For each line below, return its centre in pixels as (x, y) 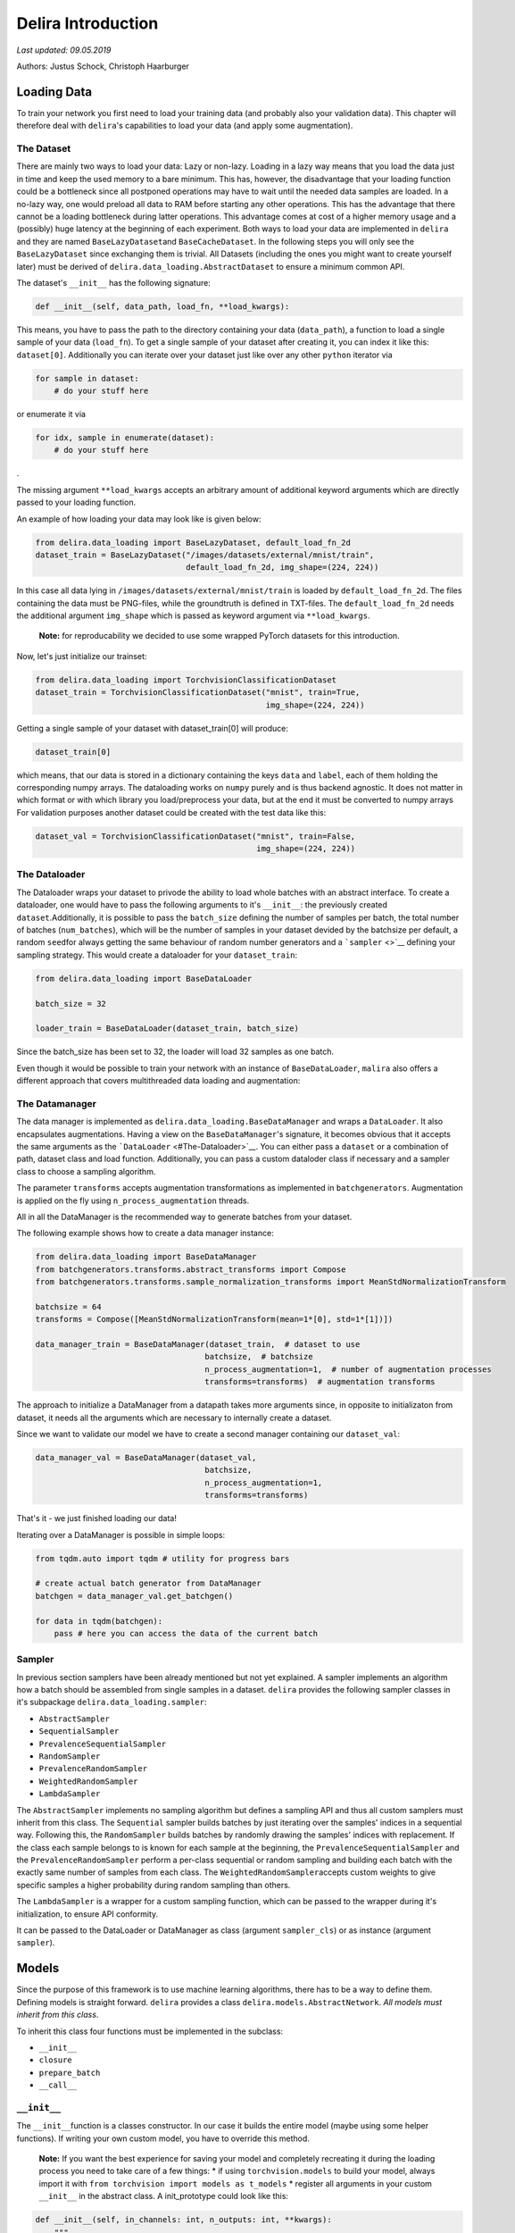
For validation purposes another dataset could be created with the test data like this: (171, 812)
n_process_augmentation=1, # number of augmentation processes (349, 1369)
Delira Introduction (87, 23)
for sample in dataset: (87, 378)
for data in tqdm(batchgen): (99, 1621)
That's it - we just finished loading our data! (97, 1518)
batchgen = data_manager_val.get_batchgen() (134, 1596)
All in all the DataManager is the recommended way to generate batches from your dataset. (184, 1217)
